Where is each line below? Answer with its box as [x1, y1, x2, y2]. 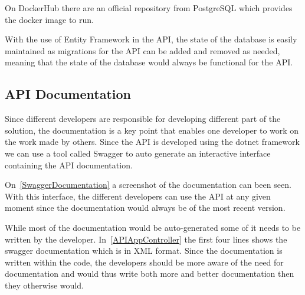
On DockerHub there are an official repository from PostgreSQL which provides [5, 2, 293, 14]
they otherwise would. [5, 279, 84, 291]
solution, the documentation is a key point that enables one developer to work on [5, 124, 299, 136]
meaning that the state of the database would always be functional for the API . [5, 56, 293, 68]
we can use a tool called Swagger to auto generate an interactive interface [5, 147, 271, 159]
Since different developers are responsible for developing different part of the [5, 112, 281, 125]
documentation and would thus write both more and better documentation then [5, 267, 294, 280]
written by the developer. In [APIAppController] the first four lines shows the [5, 233, 287, 245]
